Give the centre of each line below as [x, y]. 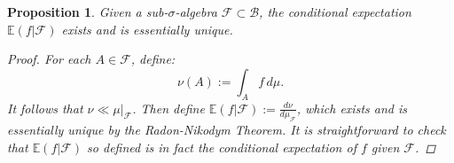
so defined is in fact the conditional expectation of [222, 147]
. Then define [168, 108]
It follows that [45, 108]
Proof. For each [49, 59]
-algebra [196, 12]
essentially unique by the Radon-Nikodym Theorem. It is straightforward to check [227, 130]
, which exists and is [352, 108]
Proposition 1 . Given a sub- [88, 12]
